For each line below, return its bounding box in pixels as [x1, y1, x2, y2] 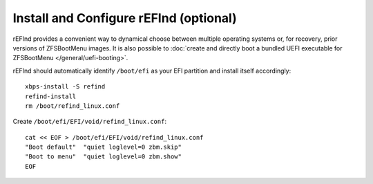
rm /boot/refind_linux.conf [25, 102, 120, 110]
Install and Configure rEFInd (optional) [12, 10, 238, 26]
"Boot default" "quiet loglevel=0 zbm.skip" [25, 143, 182, 151]
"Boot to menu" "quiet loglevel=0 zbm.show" [25, 153, 182, 160]
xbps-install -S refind [25, 83, 106, 91]
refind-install [25, 92, 77, 100]
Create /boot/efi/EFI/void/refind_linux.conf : [12, 118, 167, 126]
